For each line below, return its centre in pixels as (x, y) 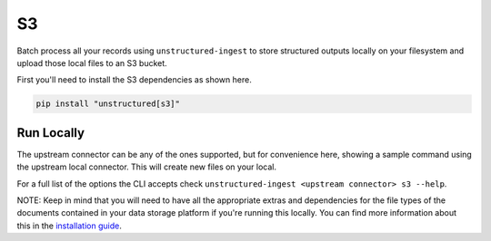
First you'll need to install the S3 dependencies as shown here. (134, 80)
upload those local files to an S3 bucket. (92, 63)
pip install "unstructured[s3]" (108, 104)
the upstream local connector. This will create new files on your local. (147, 167)
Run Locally (51, 133)
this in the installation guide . (69, 226)
